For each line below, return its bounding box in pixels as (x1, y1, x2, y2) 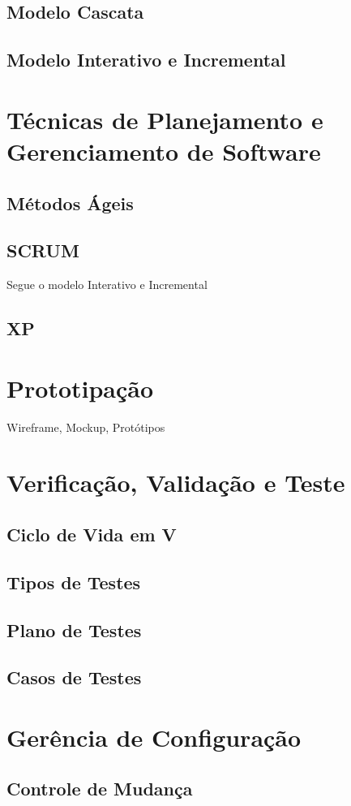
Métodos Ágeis (6, 190, 134, 215)
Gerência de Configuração (6, 720, 302, 753)
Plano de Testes (6, 617, 142, 642)
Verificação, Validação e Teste (6, 466, 345, 499)
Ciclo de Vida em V (6, 521, 177, 546)
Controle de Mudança (6, 776, 193, 801)
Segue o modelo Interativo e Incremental (6, 276, 208, 293)
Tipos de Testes (6, 569, 141, 594)
